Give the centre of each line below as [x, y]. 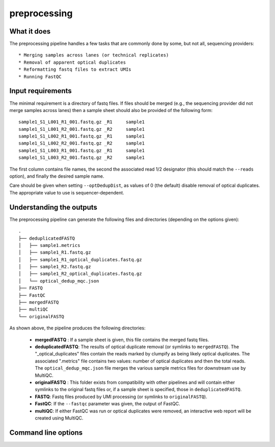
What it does [30, 31]
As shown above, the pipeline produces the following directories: [77, 328]
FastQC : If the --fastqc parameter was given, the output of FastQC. [107, 404]
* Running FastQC [40, 77]
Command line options [46, 432]
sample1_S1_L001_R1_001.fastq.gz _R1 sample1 [82, 122]
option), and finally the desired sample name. [57, 176]
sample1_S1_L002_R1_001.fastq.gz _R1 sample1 [82, 136]
